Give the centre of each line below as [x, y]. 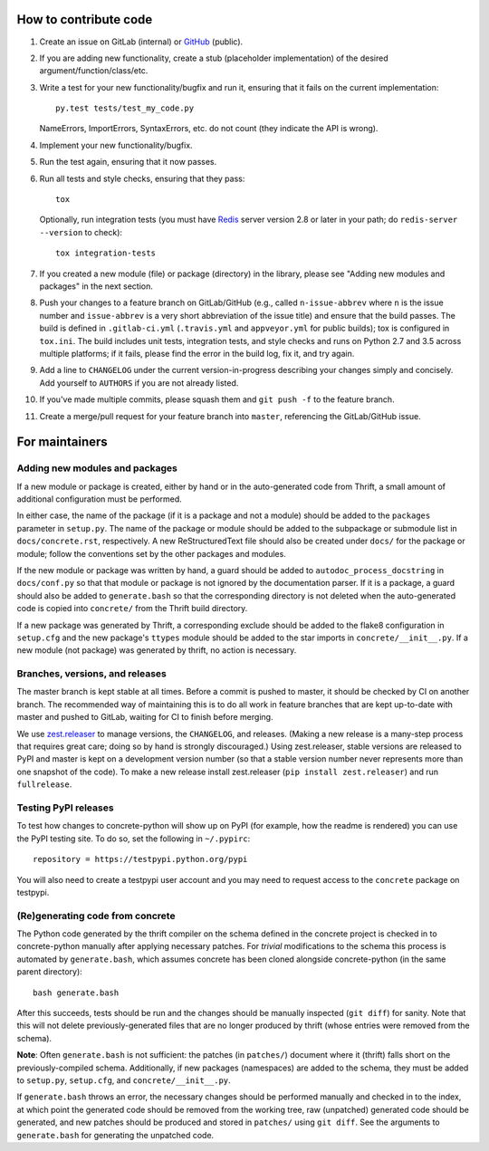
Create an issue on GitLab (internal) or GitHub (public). [141, 42]
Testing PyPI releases [65, 808]
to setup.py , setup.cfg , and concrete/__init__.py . [124, 1080]
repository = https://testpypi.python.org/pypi [140, 859]
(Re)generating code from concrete [96, 916]
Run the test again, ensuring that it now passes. [128, 162]
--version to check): [81, 232]
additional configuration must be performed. [100, 499]
